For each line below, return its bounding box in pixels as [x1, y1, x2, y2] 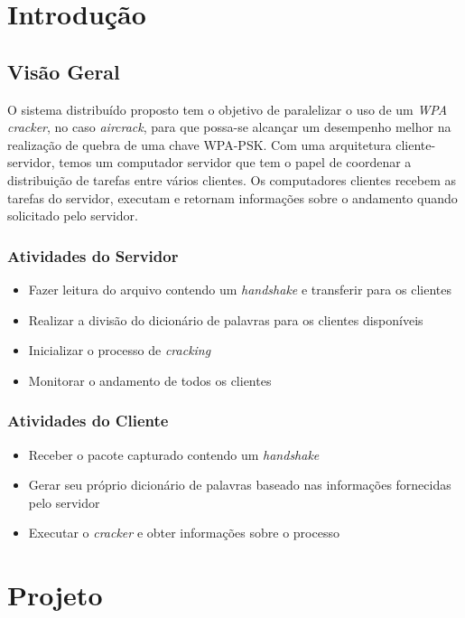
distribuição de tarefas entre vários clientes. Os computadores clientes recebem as [7, 170, 456, 189]
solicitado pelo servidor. [7, 206, 138, 225]
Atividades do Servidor [7, 244, 179, 267]
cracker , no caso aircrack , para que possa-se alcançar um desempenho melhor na [7, 117, 451, 136]
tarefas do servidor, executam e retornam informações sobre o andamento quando [7, 188, 458, 207]
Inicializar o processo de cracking [28, 341, 211, 360]
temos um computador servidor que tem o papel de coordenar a [59, 153, 412, 172]
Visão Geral [7, 57, 120, 85]
